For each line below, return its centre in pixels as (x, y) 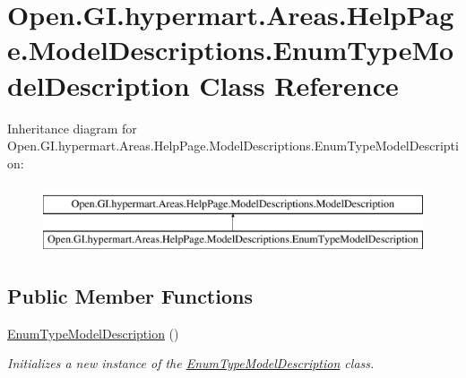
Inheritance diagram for (72, 128)
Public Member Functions (130, 295)
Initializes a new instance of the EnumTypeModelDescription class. (191, 363)
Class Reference (299, 85)
